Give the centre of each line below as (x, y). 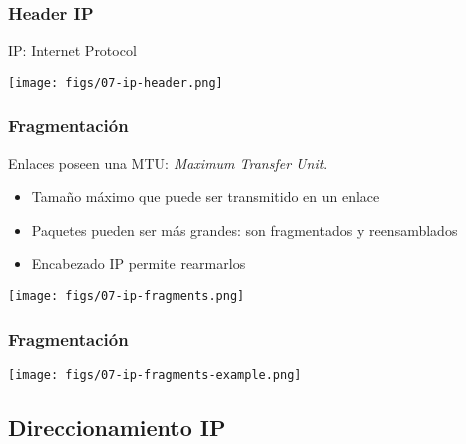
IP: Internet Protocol (72, 50)
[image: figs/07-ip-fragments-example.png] (155, 374)
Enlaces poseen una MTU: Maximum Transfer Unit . (168, 162)
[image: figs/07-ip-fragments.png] (126, 296)
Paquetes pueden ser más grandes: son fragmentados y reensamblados (244, 229)
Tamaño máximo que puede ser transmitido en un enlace (205, 196)
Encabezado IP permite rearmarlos (138, 263)
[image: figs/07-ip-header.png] (115, 82)
